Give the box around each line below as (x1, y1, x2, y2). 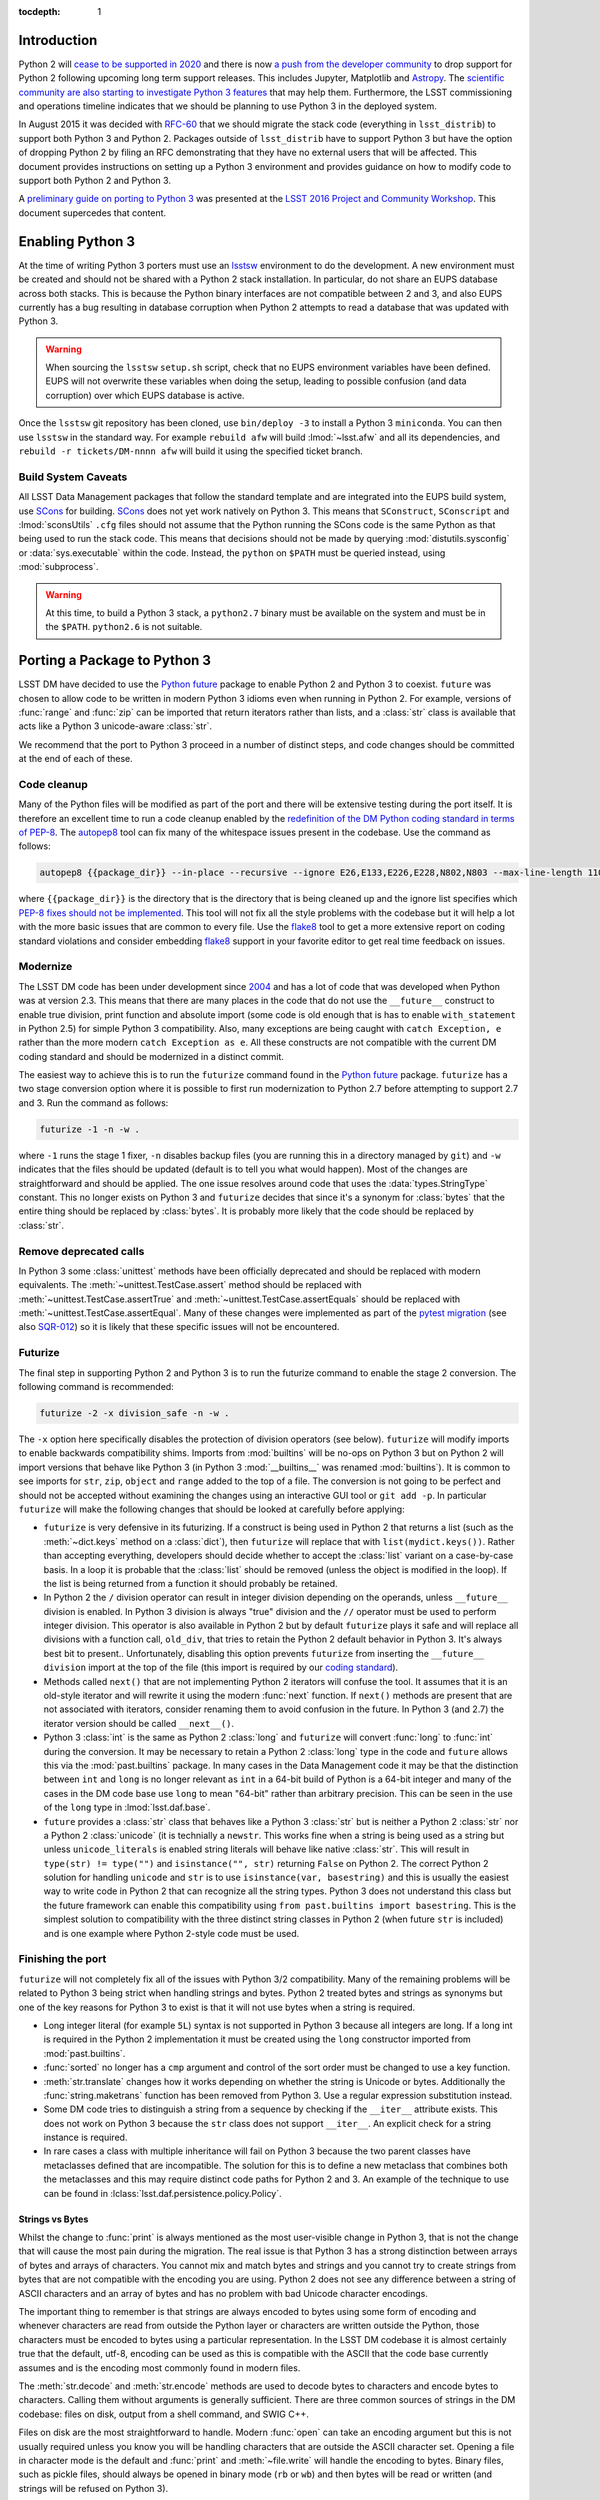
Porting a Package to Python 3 (18, 652, 212, 669)
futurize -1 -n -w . (39, 1123, 140, 1135)
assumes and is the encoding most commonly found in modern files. (18, 2361, 301, 2374)
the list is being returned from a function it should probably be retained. (43, 1577, 339, 1589)
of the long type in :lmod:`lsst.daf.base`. (43, 1801, 211, 1814)
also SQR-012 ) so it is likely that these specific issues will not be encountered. (18, 1321, 340, 1333)
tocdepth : (18, 6, 61, 17)
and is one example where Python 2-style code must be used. (43, 1927, 300, 1939)
